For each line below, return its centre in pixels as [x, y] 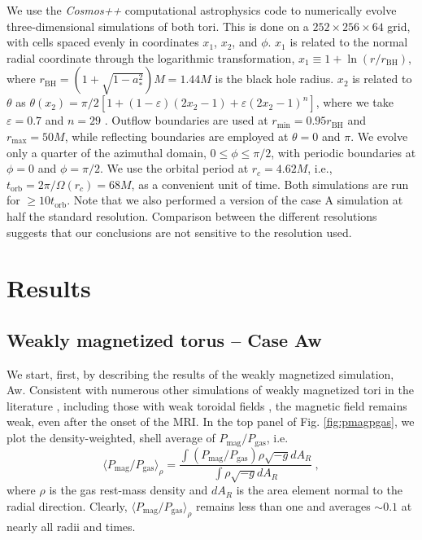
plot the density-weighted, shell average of [111, 438]
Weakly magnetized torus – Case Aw [164, 339]
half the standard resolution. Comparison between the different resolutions [192, 215]
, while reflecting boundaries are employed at [176, 136]
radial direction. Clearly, [67, 505]
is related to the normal [349, 42]
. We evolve [379, 136]
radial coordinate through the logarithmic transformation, [151, 57]
